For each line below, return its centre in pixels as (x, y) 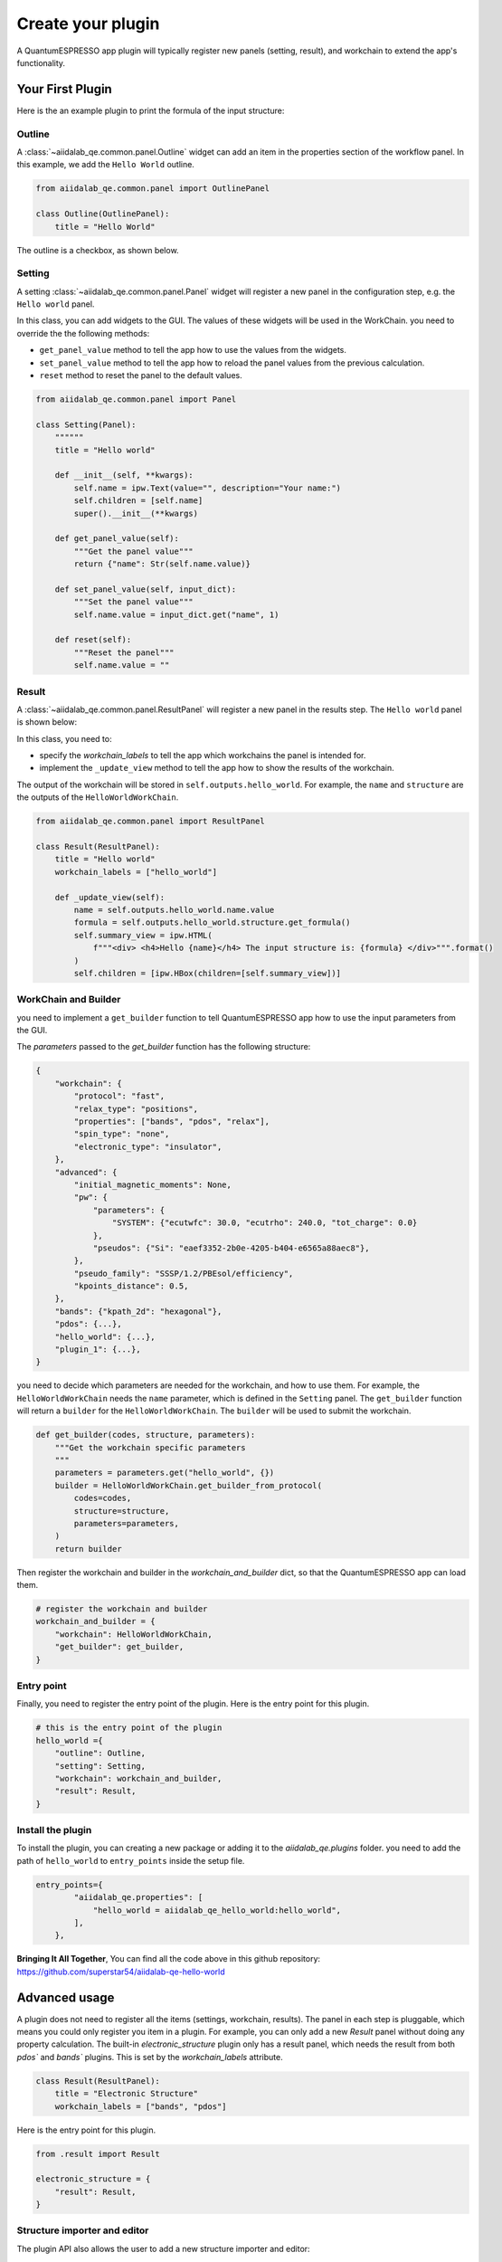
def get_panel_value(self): (117, 539)
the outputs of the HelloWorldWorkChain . (98, 797)
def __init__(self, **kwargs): (124, 475)
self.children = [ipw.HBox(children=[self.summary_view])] (208, 973)
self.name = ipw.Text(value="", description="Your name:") (208, 488)
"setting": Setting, (100, 1766)
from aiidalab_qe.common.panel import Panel (136, 399)
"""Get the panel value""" (133, 551)
